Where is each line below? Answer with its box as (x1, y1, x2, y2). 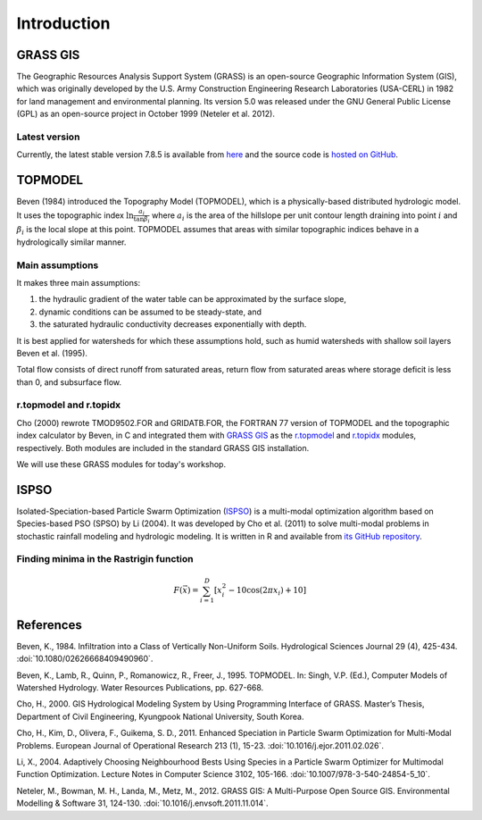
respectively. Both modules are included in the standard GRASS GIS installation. (16, 442, 310, 453)
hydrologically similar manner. (16, 237, 127, 247)
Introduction (16, 13, 111, 33)
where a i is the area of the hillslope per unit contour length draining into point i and (152, 210, 458, 222)
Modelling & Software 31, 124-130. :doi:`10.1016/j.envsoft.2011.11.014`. (16, 798, 269, 808)
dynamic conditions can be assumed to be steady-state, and (38, 306, 262, 317)
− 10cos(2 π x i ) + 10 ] (228, 585, 307, 598)
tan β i (133, 215, 151, 225)
